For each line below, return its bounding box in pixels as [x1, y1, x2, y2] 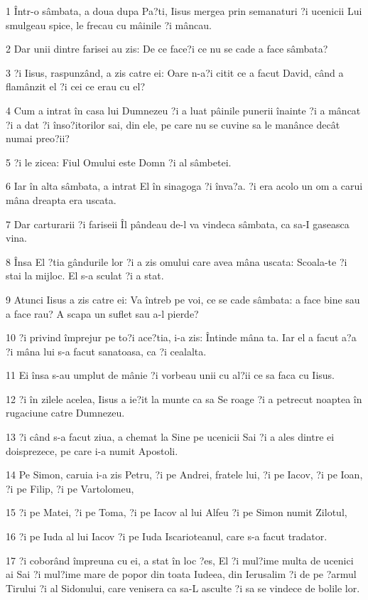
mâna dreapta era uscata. [6, 192, 117, 207]
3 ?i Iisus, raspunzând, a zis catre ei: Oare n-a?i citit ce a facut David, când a [6, 65, 344, 80]
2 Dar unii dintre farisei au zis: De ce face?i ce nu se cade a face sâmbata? [6, 41, 328, 56]
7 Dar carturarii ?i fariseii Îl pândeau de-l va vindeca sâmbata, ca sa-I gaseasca [6, 216, 350, 231]
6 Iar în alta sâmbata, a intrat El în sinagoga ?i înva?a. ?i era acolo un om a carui [6, 178, 363, 193]
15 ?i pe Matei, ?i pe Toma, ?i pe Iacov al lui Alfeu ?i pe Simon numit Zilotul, [6, 505, 347, 520]
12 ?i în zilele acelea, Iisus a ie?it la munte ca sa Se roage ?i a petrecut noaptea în [6, 391, 362, 406]
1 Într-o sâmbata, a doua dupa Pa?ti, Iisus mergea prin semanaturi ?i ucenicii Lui [6, 4, 362, 18]
